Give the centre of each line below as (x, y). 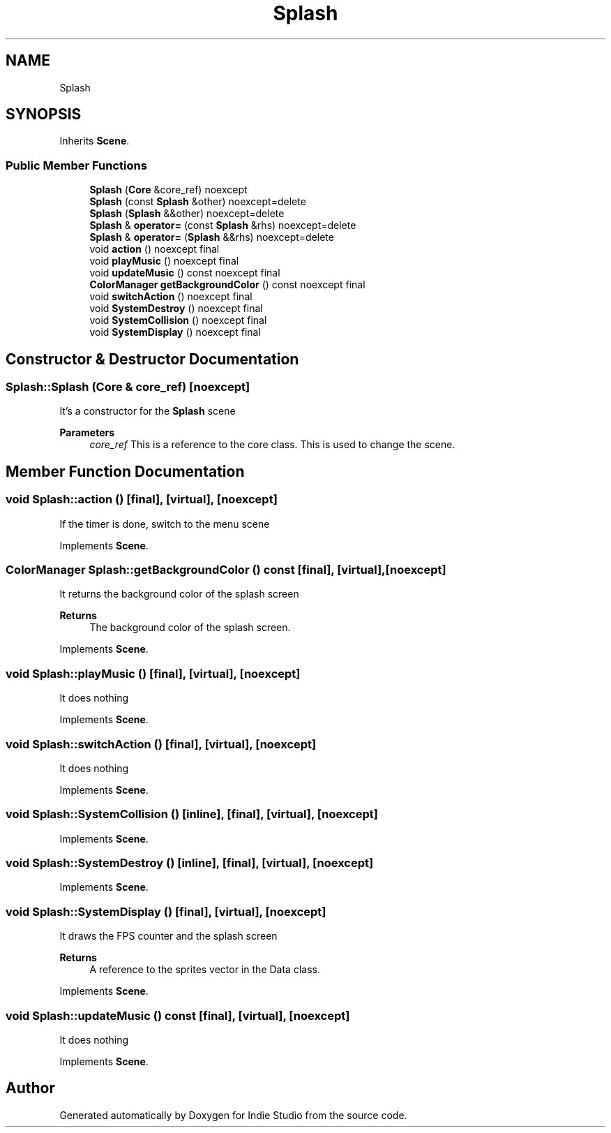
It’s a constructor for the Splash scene (148, 411)
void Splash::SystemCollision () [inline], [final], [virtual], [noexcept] (192, 814)
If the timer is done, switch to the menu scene (165, 524)
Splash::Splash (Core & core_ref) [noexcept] (128, 387)
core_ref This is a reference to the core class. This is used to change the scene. (272, 445)
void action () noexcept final (154, 249)
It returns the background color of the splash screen (179, 594)
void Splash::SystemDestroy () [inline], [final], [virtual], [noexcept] (190, 863)
